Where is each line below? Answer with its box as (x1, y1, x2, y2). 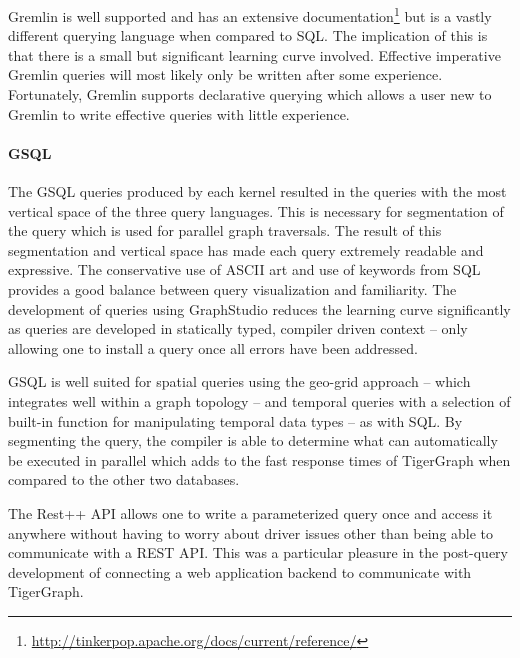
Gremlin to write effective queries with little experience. (8, 103, 350, 124)
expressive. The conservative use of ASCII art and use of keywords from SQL (8, 259, 481, 280)
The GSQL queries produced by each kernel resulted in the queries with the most (8, 181, 507, 202)
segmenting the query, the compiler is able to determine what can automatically (8, 430, 498, 451)
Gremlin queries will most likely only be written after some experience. (8, 64, 443, 85)
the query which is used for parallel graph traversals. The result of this (8, 220, 442, 241)
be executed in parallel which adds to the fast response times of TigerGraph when (8, 449, 511, 470)
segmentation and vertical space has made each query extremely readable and (8, 239, 484, 260)
